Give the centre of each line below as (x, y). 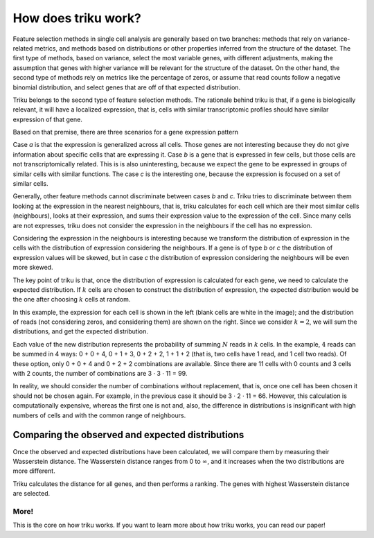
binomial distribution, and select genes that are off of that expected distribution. (127, 87)
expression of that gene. (48, 119)
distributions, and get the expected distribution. (81, 331)
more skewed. (33, 268)
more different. (34, 471)
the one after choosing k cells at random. (72, 300)
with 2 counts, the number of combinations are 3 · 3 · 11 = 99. (100, 374)
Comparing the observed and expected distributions (128, 435)
